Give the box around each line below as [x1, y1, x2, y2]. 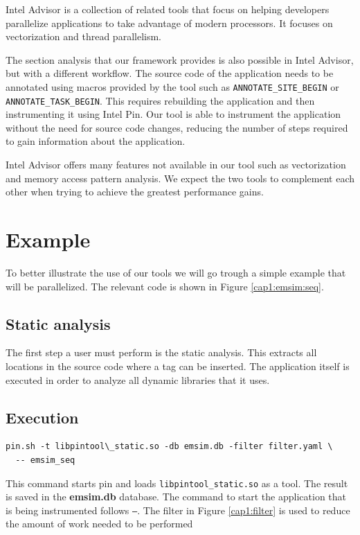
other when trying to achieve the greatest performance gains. [6, 184, 264, 199]
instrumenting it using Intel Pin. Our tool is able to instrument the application [6, 107, 341, 121]
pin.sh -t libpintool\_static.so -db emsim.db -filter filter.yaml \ [6, 441, 333, 452]
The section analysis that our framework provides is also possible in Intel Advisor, [6, 52, 354, 67]
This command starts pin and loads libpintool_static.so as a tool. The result [6, 475, 348, 490]
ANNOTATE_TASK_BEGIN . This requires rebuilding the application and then [6, 93, 315, 107]
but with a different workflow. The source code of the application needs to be [6, 66, 334, 80]
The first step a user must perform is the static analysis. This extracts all [6, 345, 317, 360]
